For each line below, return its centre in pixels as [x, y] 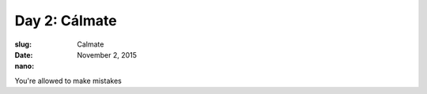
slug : [23, 44]
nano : [25, 66]
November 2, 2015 [107, 55]
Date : [24, 55]
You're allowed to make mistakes [68, 81]
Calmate [91, 44]
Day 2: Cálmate [66, 21]
